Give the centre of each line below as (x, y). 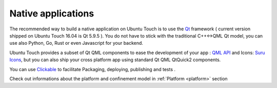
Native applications (52, 13)
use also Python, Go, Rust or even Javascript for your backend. (76, 43)
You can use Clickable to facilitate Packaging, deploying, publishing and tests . (93, 69)
